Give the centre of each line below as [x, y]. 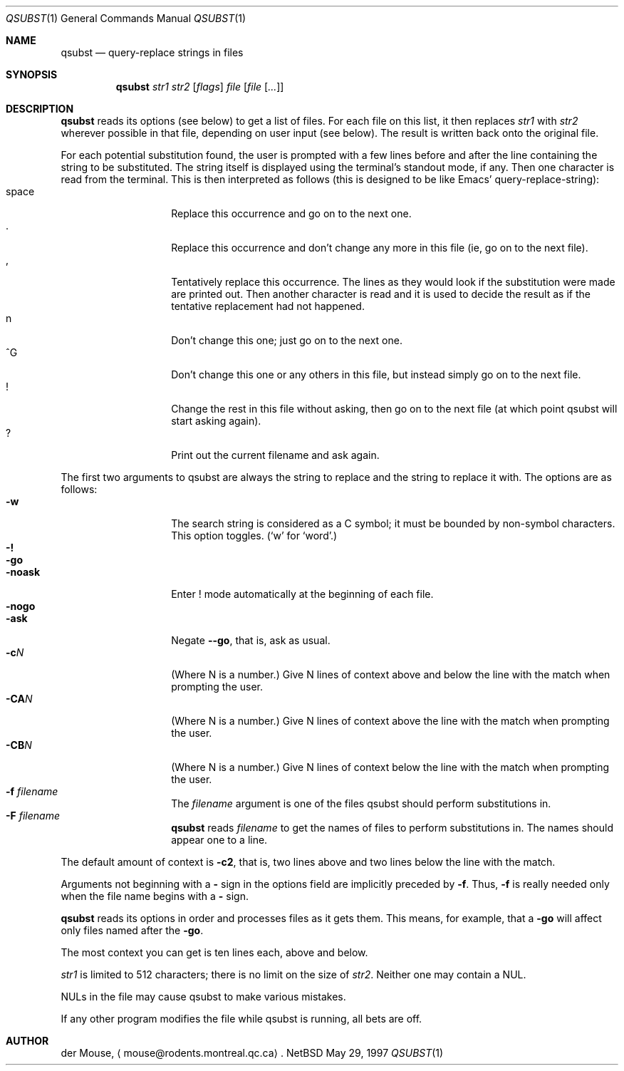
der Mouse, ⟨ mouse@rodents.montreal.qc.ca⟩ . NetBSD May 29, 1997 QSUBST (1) [252, 1053]
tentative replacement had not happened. [268, 306]
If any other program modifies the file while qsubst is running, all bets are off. [241, 1019]
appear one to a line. [219, 840]
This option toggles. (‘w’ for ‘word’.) [254, 535]
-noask [23, 572]
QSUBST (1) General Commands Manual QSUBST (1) [126, 18]
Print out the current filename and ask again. [275, 455]
